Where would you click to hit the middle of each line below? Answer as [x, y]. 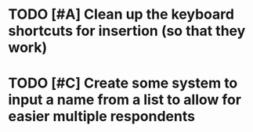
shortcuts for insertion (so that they [127, 31]
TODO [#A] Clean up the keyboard [121, 14]
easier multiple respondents [102, 117]
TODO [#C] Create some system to [123, 83]
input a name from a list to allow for [125, 100]
